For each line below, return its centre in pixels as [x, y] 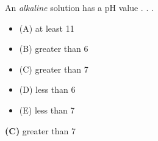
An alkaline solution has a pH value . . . [79, 7]
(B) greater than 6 [54, 49]
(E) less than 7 [47, 110]
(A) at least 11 [47, 28]
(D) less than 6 [47, 89]
